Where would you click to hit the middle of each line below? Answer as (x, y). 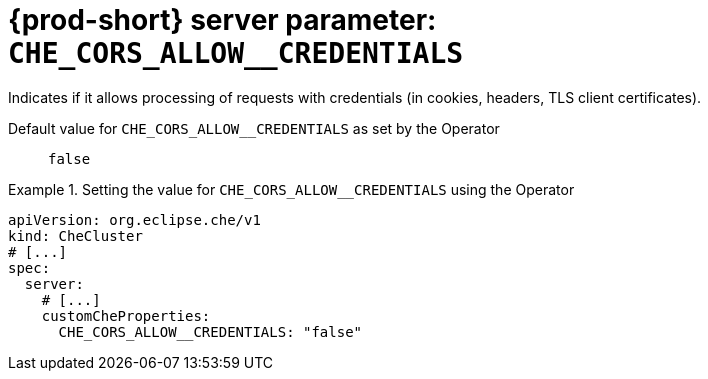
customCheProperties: (126, 315)
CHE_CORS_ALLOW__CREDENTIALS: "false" (210, 331)
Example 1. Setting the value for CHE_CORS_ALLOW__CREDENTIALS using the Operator (291, 189)
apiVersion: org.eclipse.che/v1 (134, 219)
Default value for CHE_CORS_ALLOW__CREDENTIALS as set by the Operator (254, 128)
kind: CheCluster (75, 235)
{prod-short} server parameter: (222, 20)
